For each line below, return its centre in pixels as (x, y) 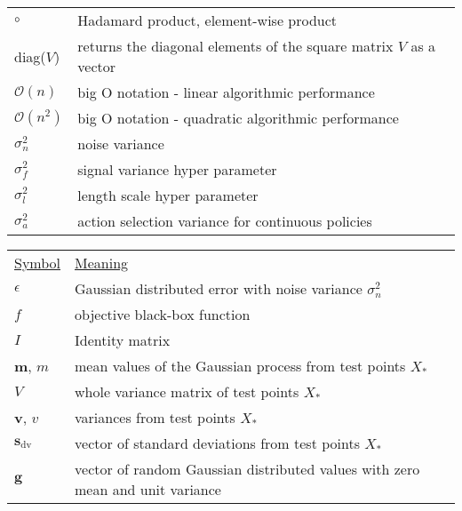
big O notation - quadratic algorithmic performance (238, 118)
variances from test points (155, 417)
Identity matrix (123, 340)
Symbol (38, 263)
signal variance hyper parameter (177, 169)
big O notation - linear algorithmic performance (226, 92)
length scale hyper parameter (168, 195)
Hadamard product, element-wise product (207, 20)
